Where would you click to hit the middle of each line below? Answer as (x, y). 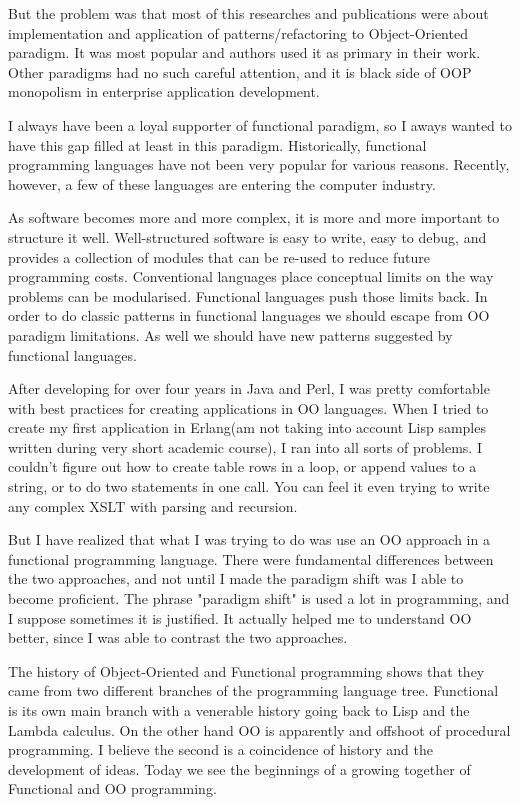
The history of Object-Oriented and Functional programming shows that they (246, 670)
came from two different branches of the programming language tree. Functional (253, 690)
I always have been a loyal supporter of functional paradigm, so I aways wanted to (260, 124)
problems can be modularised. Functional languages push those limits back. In (248, 295)
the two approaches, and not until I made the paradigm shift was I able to (236, 578)
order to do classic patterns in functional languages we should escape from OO (249, 315)
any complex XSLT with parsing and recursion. (153, 505)
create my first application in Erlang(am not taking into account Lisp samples (247, 427)
